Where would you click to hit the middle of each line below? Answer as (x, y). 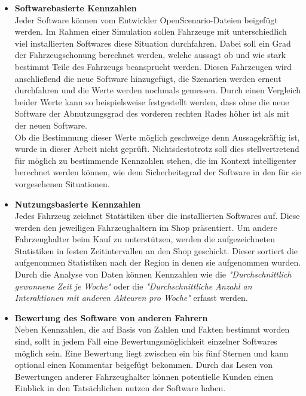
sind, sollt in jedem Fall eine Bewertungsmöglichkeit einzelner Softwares (146, 341)
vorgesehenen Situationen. (62, 183)
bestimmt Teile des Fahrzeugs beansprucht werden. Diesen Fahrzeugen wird (153, 66)
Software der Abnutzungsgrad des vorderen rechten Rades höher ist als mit (152, 113)
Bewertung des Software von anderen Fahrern (111, 317)
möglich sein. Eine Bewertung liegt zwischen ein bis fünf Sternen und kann (152, 353)
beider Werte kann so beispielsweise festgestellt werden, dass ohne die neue (152, 101)
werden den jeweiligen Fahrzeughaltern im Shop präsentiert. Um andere (146, 227)
